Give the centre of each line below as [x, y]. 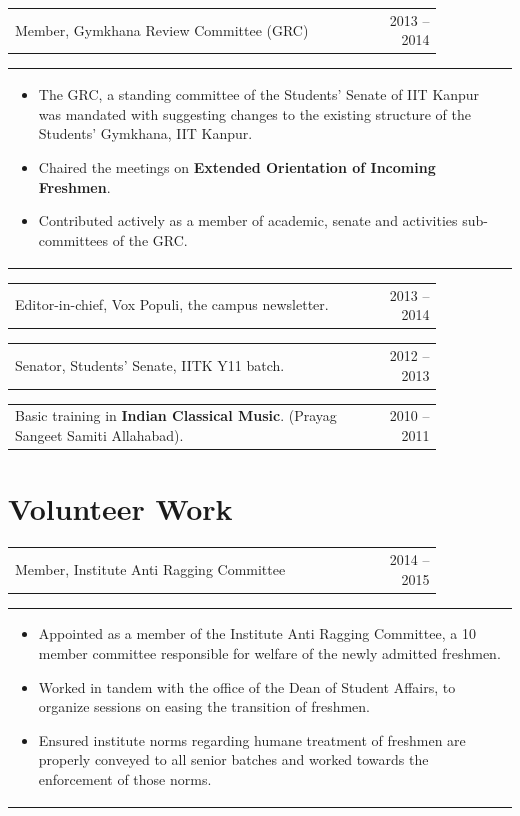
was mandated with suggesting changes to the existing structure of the [254, 113]
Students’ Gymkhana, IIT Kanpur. [145, 133]
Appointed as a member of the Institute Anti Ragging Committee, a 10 [257, 633]
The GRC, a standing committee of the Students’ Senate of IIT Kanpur [259, 94]
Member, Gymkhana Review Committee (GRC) [162, 29]
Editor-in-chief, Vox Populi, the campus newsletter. [172, 304]
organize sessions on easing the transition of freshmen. [204, 706]
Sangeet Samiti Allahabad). [99, 435]
